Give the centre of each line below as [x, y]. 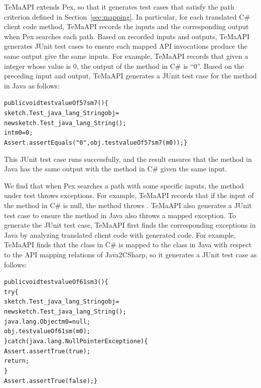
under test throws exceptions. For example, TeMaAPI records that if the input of [129, 195]
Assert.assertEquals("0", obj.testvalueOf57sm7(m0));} [96, 142]
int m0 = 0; [19, 133]
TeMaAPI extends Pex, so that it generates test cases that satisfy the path [119, 7]
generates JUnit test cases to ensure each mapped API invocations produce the [126, 46]
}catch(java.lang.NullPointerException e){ [76, 342]
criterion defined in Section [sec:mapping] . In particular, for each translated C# [127, 16]
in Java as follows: [32, 85]
